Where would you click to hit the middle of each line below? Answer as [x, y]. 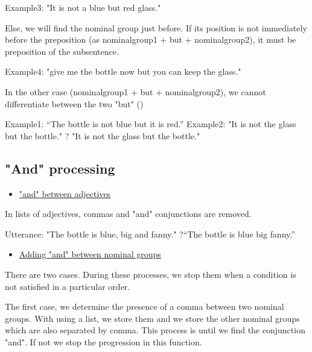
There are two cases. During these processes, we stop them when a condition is [151, 274]
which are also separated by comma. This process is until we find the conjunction [155, 330]
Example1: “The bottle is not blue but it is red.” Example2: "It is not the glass [151, 124]
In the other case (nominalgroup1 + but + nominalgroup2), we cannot [135, 91]
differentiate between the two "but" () [74, 103]
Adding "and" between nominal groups [90, 254]
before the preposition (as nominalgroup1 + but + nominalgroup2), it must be [151, 39]
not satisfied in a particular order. [68, 286]
